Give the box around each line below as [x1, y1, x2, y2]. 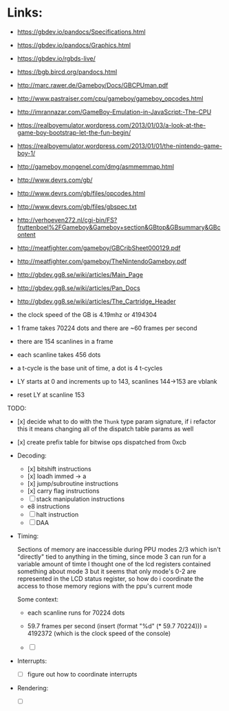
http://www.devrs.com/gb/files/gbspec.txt [17, 202, 138, 211]
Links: [7, 5, 43, 21]
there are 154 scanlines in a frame [17, 337, 113, 345]
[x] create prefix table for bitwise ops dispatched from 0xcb [17, 437, 187, 446]
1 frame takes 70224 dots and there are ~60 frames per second [17, 324, 197, 332]
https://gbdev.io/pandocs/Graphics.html [17, 41, 131, 49]
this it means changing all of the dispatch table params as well [17, 424, 194, 433]
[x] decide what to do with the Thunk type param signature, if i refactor [17, 417, 217, 425]
